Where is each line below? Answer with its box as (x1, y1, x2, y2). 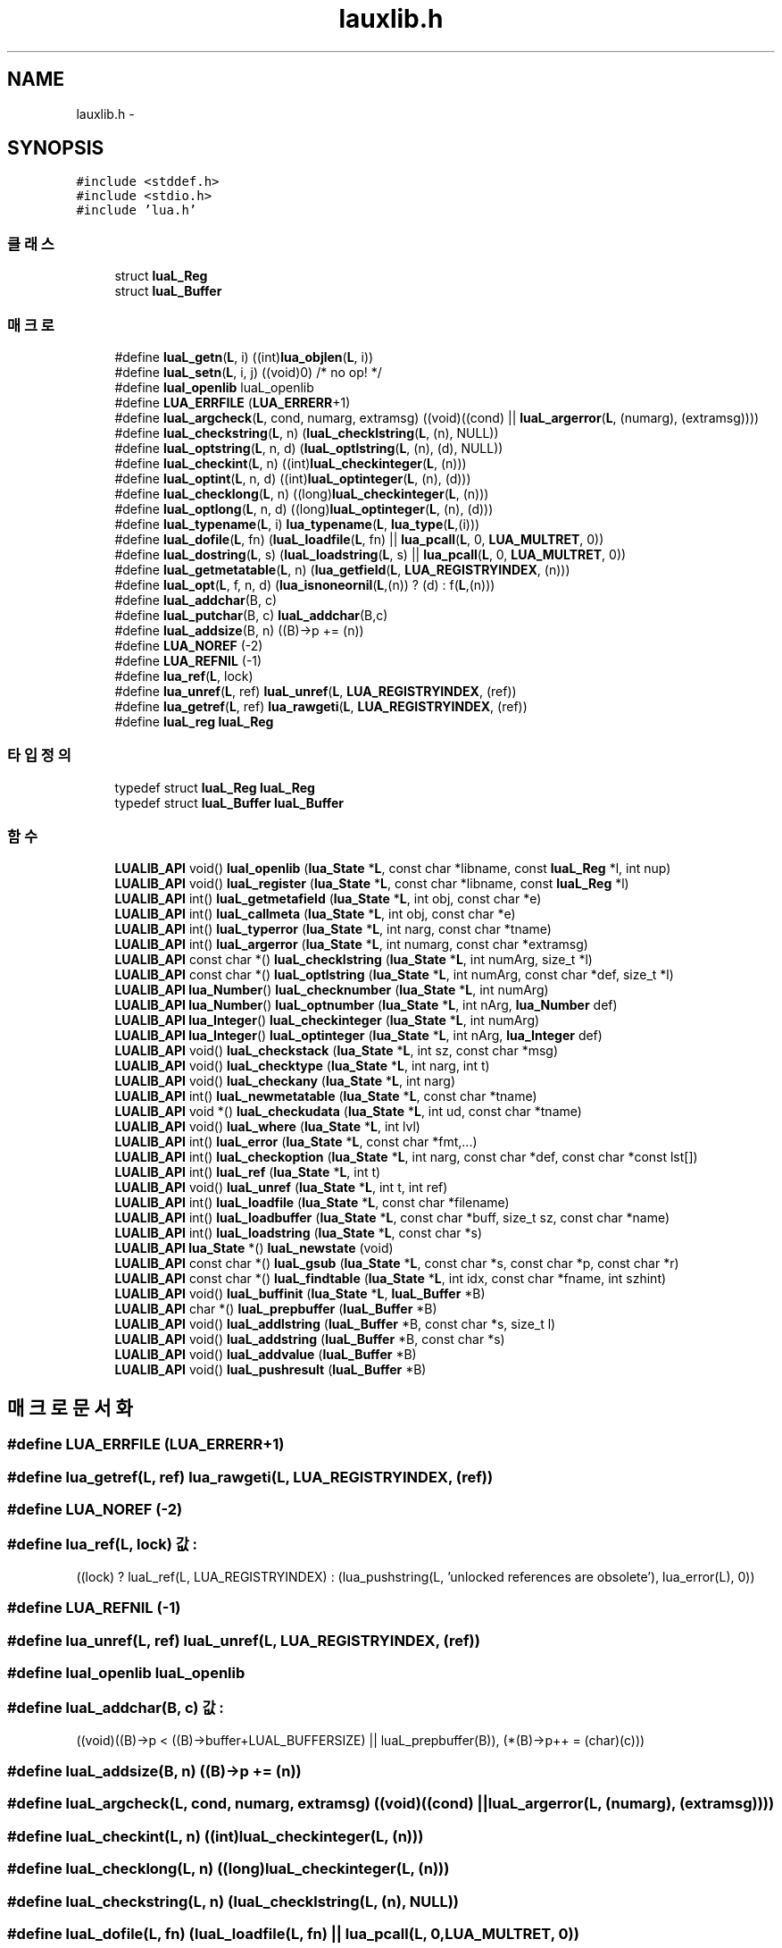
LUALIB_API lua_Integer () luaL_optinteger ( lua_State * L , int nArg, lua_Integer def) (114, 1028, 603, 1044)
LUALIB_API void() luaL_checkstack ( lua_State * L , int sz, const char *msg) (114, 1043, 558, 1059)
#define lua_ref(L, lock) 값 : (7, 1535, 198, 1554)
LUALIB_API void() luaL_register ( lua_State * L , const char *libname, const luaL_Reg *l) (114, 876, 629, 892)
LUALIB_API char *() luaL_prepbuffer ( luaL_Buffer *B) (114, 1301, 437, 1317)
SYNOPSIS (7, 137, 104, 160)
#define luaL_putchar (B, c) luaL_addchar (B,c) (114, 607, 388, 623)
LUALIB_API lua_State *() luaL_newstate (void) (114, 1240, 394, 1256)
